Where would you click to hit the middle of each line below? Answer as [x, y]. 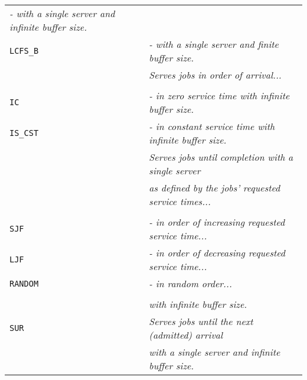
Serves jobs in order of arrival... [215, 75]
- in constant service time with [212, 126]
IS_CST [24, 133]
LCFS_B [24, 51]
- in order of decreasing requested [217, 253]
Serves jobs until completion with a [221, 157]
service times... [180, 201]
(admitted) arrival [186, 335]
